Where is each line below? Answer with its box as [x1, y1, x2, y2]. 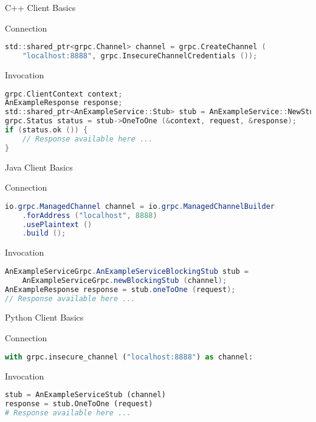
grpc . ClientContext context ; [5, 89, 123, 98]
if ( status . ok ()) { [5, 126, 88, 135]
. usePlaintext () [22, 220, 92, 229]
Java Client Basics [5, 160, 73, 173]
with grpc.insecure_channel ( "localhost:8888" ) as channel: [5, 352, 253, 361]
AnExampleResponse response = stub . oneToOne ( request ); [5, 285, 236, 294]
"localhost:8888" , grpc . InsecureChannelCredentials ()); [22, 52, 258, 61]
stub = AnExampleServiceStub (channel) [5, 390, 166, 400]
